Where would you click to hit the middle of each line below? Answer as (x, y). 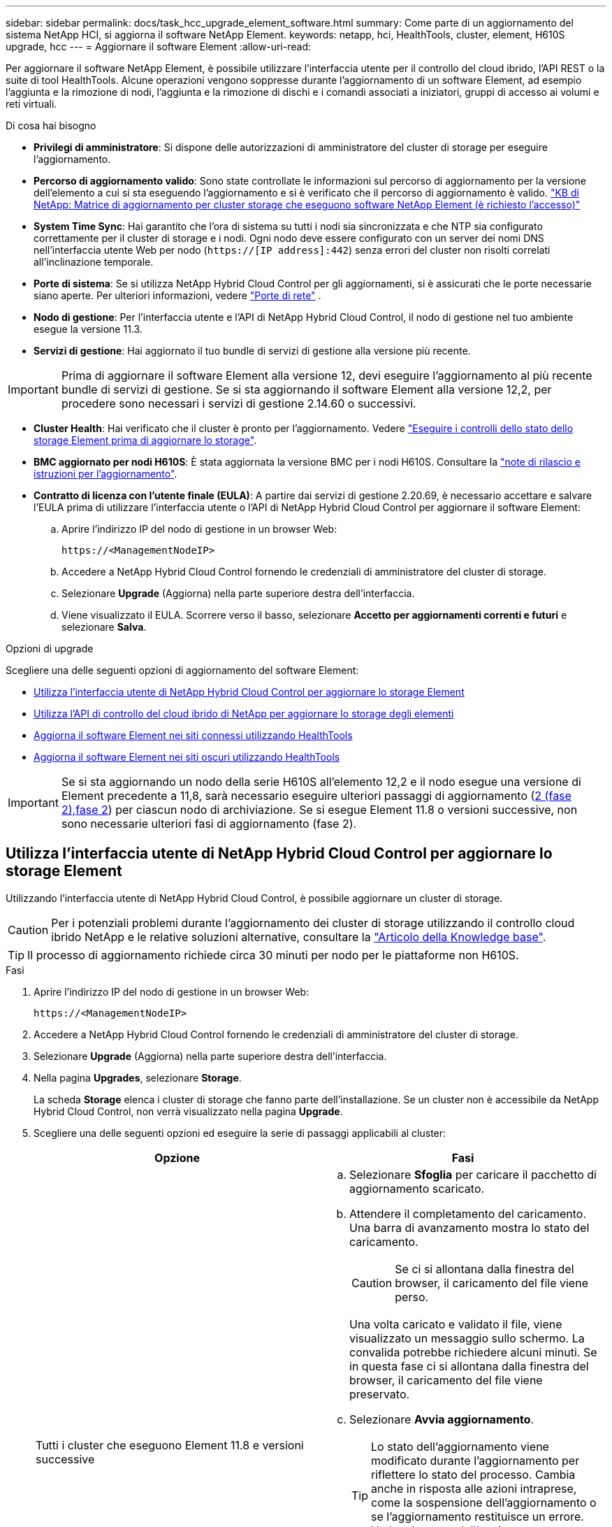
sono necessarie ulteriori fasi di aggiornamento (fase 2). (209, 824)
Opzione (177, 1157)
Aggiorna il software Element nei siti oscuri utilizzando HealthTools (187, 757)
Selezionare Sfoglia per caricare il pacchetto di (473, 1174)
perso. (412, 1297)
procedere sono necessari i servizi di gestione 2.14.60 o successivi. (239, 403)
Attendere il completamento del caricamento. (468, 1213)
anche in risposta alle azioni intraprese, (474, 1488)
